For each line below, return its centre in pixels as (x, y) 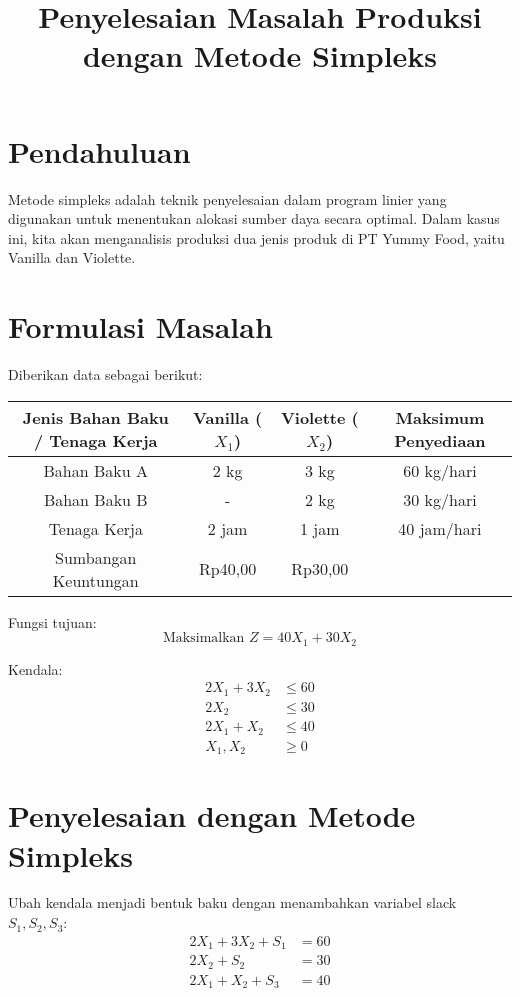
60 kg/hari (440, 470)
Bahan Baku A (95, 470)
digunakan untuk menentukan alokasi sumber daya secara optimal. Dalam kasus (254, 218)
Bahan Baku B (95, 499)
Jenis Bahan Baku (95, 417)
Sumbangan (96, 557)
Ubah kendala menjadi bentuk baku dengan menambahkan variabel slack (232, 902)
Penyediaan (440, 440)
